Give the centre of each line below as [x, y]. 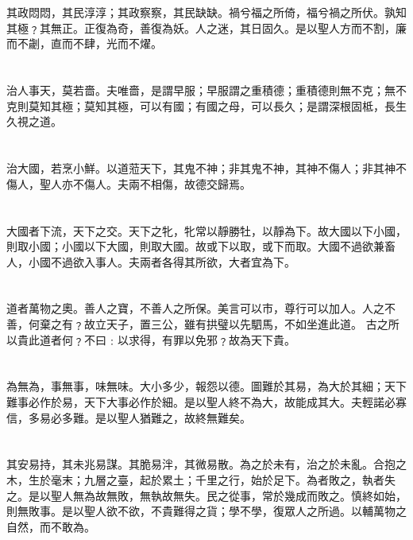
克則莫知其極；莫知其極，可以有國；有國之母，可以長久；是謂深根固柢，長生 [206, 105]
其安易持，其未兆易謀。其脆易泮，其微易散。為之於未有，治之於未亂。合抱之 [206, 464]
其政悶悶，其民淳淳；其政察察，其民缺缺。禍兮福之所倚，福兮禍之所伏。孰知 [206, 12]
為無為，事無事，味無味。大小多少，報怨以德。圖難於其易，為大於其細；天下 [206, 386]
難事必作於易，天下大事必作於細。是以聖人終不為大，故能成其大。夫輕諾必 [201, 402]
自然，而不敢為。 [51, 526]
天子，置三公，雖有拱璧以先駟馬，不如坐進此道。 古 [241, 324]
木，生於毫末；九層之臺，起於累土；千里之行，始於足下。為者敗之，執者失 [201, 480]
